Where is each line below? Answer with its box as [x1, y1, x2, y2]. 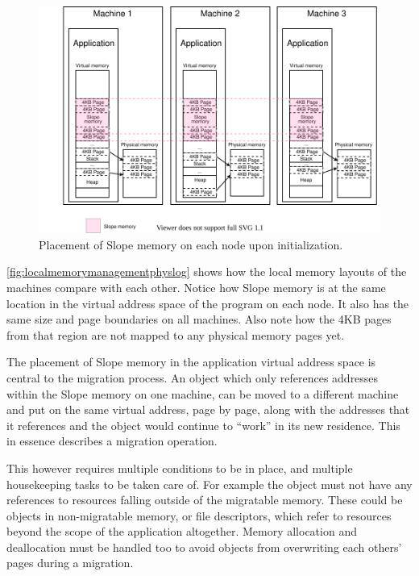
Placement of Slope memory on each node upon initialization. [39, 236, 343, 253]
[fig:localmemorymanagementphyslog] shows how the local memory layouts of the [6, 263, 407, 280]
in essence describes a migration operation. [6, 432, 218, 449]
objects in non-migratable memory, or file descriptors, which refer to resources [6, 507, 392, 524]
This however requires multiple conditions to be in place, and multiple [6, 459, 353, 476]
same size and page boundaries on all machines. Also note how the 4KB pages [6, 311, 392, 328]
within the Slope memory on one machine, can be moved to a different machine [6, 385, 399, 402]
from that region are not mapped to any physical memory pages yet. [6, 326, 345, 343]
